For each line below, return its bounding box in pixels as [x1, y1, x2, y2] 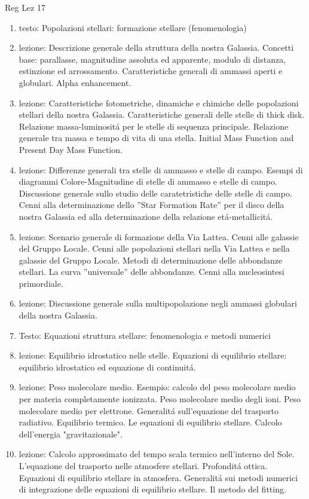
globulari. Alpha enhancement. [19, 76, 131, 88]
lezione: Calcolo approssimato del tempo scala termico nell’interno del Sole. [19, 448, 295, 460]
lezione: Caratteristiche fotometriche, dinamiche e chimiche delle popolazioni [19, 96, 299, 109]
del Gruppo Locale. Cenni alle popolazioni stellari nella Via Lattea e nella [19, 242, 290, 255]
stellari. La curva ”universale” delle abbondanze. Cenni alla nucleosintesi [19, 265, 284, 278]
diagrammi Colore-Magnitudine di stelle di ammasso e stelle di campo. [19, 175, 277, 188]
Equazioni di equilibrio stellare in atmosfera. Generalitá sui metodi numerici [19, 471, 298, 483]
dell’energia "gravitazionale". [19, 427, 123, 440]
